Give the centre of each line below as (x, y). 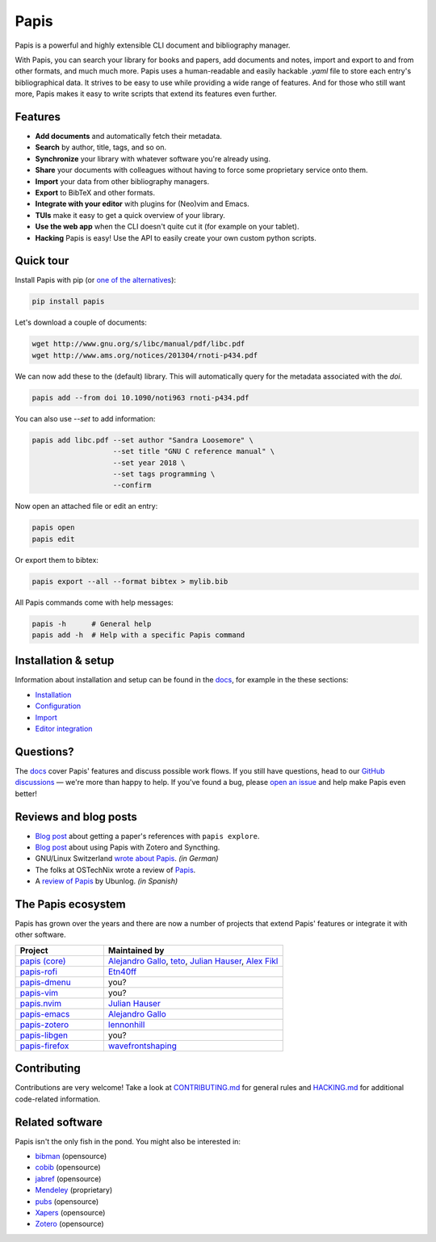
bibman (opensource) (71, 1156)
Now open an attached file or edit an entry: (86, 506)
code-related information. (58, 1099)
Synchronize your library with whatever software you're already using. (153, 158)
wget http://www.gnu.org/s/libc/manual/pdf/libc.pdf (138, 344)
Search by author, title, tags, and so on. (101, 147)
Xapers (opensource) (70, 1213)
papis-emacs (45, 1013)
